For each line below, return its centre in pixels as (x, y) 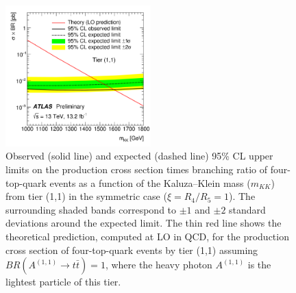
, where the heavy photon (159, 265)
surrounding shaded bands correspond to (91, 209)
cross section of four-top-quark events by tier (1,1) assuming (132, 250)
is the (259, 265)
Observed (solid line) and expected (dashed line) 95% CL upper (139, 156)
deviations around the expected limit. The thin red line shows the (144, 223)
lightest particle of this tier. (63, 282)
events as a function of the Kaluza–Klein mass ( (150, 182)
